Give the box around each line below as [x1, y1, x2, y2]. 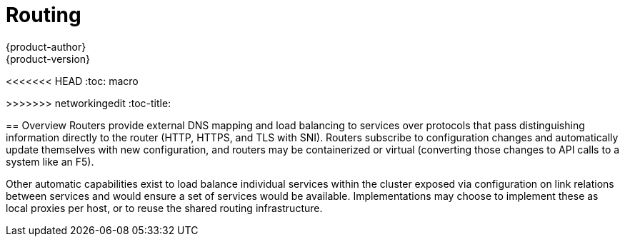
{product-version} [6, 52, 91, 65]
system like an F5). [6, 155, 94, 168]
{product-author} [6, 40, 86, 53]
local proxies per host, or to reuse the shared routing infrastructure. [6, 201, 323, 214]
